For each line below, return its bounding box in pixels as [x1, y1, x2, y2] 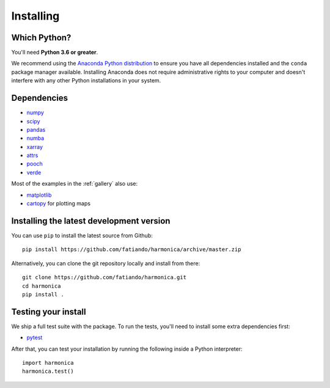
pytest [26, 334, 43, 342]
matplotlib [26, 191, 52, 199]
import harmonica [22, 359, 74, 366]
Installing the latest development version [11, 216, 170, 226]
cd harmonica [22, 282, 61, 290]
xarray [26, 143, 43, 150]
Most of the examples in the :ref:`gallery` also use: [11, 180, 138, 188]
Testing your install [11, 306, 86, 317]
